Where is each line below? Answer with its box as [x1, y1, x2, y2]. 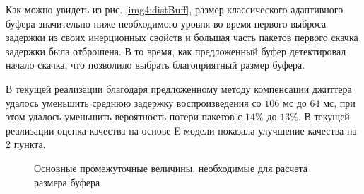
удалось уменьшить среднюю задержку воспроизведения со [6, 95, 262, 110]
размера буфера [34, 174, 100, 189]
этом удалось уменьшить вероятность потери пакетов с [6, 109, 242, 124]
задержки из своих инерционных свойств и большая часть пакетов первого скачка [6, 30, 358, 45]
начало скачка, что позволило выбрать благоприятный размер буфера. [6, 57, 305, 72]
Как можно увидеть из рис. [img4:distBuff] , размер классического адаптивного [6, 2, 344, 16]
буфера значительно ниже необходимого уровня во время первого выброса [6, 16, 327, 30]
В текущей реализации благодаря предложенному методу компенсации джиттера [6, 81, 352, 96]
